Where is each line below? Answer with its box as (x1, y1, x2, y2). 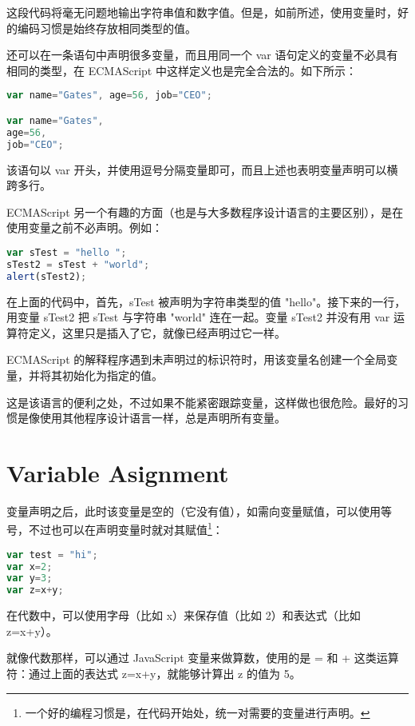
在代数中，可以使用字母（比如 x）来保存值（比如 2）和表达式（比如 (6, 607, 361, 624)
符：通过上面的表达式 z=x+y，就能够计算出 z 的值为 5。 (6, 664, 301, 681)
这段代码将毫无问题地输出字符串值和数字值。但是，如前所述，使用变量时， (6, 4, 397, 20)
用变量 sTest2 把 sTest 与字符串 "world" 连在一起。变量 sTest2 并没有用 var (6, 309, 390, 325)
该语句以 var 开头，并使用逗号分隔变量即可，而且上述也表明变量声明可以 (6, 161, 387, 178)
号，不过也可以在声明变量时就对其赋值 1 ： (6, 519, 223, 538)
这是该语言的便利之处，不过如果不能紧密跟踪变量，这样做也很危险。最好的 (6, 393, 397, 410)
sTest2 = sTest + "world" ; (6, 258, 150, 270)
